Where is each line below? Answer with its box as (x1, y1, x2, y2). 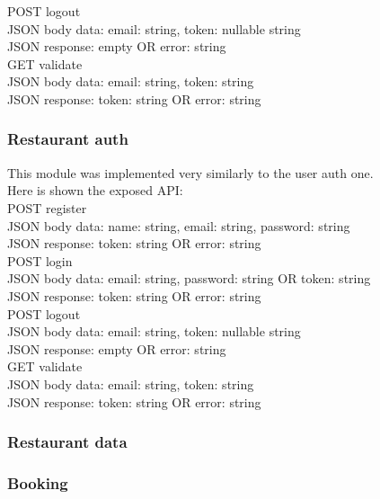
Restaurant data (7, 431, 128, 453)
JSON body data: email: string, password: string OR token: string (7, 269, 371, 288)
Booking (7, 471, 68, 494)
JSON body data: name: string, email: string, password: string (7, 216, 350, 235)
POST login (7, 251, 73, 270)
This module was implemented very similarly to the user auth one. (7, 163, 374, 182)
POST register (7, 198, 87, 217)
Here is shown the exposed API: (7, 181, 183, 200)
